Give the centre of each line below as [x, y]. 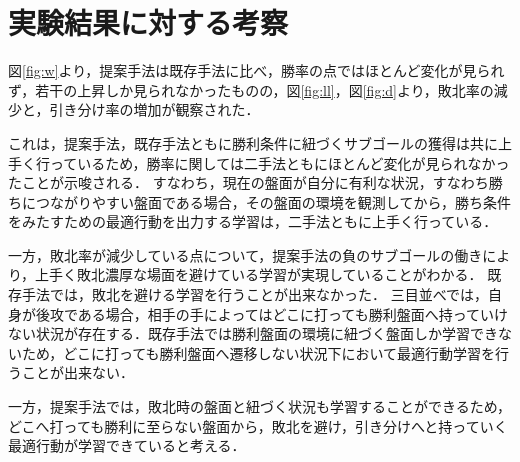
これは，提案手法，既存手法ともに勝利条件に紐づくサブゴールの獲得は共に [253, 142]
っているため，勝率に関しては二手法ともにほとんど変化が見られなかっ [279, 162]
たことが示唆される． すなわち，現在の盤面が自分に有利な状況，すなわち [248, 182]
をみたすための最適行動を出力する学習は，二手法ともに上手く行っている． [253, 221]
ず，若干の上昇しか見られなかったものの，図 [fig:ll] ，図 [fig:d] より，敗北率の [251, 89]
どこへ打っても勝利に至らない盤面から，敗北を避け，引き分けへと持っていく [258, 425]
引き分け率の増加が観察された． [154, 109]
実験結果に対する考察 [148, 22]
